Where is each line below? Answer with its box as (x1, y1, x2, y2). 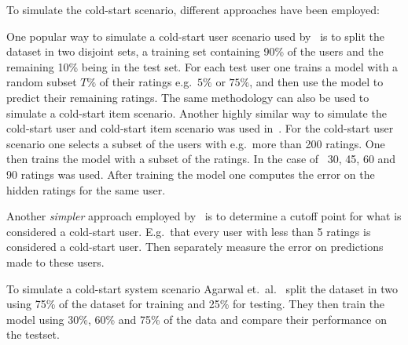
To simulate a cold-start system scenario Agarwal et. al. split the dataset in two (6, 280, 398, 296)
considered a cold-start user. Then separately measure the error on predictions (6, 238, 384, 255)
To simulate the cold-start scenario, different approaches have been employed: (6, 2, 380, 17)
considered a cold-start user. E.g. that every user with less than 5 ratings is (6, 223, 371, 239)
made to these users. (6, 253, 105, 270)
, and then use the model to (249, 74, 384, 90)
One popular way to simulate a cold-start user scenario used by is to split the (6, 27, 384, 44)
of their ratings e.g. (99, 74, 193, 90)
